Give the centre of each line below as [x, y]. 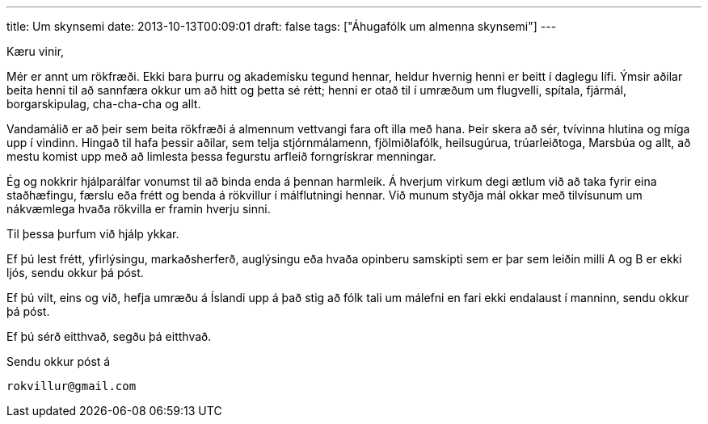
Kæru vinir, [36, 51]
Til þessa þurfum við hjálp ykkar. [93, 234]
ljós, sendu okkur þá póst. [75, 273]
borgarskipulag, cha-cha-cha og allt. [104, 104]
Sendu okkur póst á [59, 361]
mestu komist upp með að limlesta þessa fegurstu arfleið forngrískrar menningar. [221, 156]
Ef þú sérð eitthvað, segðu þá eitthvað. [109, 336]
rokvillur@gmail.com [72, 386]
